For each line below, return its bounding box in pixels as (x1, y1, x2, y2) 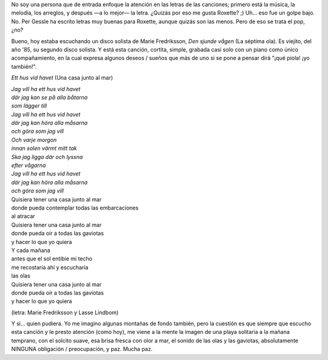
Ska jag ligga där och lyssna (11, 153, 83, 160)
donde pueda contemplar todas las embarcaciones (11, 204, 139, 211)
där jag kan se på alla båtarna (11, 93, 88, 101)
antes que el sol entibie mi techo (11, 255, 92, 262)
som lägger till (11, 102, 47, 109)
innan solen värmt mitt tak (11, 144, 77, 152)
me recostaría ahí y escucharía (11, 263, 89, 271)
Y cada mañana (11, 246, 51, 254)
